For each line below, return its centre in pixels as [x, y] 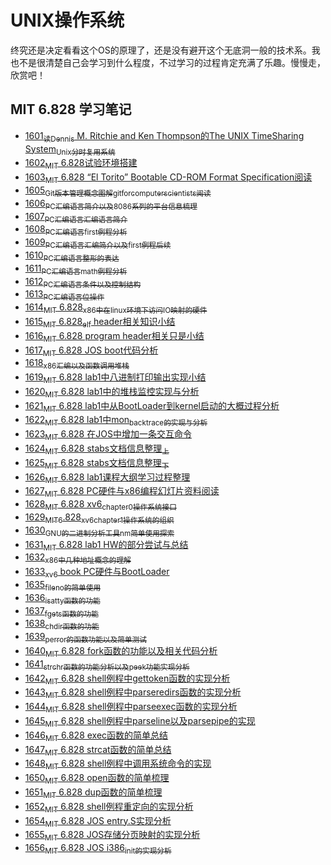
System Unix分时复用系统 [70, 149]
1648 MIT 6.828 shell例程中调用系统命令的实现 [118, 764]
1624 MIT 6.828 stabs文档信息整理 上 [97, 449]
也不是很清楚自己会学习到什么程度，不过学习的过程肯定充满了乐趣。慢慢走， [168, 62]
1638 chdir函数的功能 [62, 624]
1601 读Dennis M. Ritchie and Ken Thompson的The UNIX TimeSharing [164, 136]
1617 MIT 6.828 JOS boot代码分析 [91, 351]
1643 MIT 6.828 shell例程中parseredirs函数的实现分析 [133, 693]
